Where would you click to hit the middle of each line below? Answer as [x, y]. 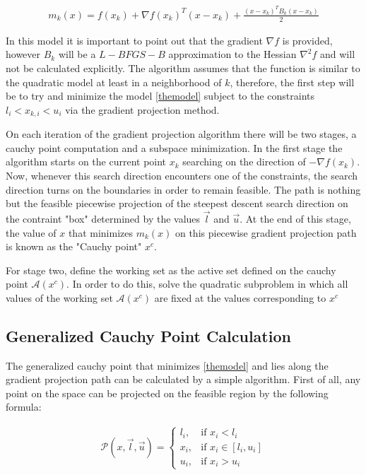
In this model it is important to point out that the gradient [134, 40]
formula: [24, 407]
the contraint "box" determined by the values [103, 218]
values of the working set [59, 297]
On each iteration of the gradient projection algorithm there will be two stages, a [181, 134]
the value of [31, 232]
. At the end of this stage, [295, 218]
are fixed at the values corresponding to [240, 297]
